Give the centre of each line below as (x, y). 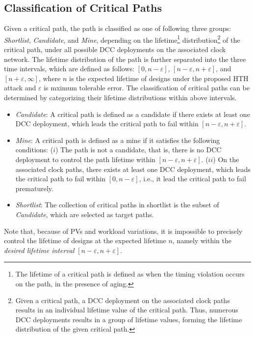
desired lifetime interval (39, 250)
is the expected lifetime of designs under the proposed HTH (159, 78)
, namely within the (202, 240)
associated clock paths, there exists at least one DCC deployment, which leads (133, 169)
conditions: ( (34, 150)
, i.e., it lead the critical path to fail (192, 179)
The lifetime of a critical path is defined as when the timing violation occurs (130, 274)
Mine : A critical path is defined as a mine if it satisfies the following (118, 140)
